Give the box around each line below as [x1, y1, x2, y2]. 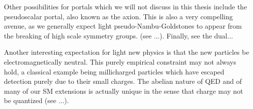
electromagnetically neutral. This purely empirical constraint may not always [4, 56, 236, 67]
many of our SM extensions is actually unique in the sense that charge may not [4, 85, 243, 96]
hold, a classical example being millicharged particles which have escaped [4, 66, 224, 76]
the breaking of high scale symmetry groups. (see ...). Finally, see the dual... [4, 30, 233, 40]
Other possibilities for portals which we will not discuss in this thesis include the [4, 1, 247, 11]
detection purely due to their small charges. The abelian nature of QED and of [4, 76, 242, 86]
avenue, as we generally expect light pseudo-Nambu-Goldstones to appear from [4, 21, 242, 31]
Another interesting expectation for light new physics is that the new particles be [4, 47, 249, 57]
